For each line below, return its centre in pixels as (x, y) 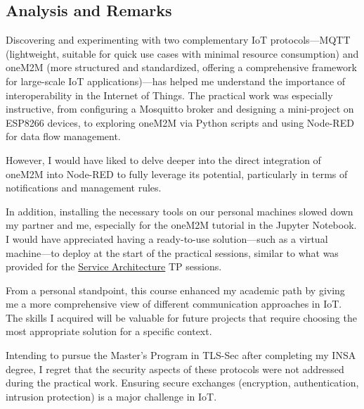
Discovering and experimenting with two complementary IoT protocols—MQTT (178, 40)
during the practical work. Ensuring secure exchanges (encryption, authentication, (182, 383)
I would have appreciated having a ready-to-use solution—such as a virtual (167, 238)
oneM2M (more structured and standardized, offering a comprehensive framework (181, 67)
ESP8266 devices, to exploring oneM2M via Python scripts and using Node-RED (180, 122)
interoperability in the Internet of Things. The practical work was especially (169, 95)
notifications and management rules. (84, 188)
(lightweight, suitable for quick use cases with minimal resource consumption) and (182, 53)
